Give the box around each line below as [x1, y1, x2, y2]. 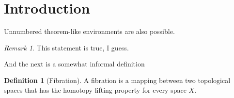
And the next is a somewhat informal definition [4, 59, 145, 69]
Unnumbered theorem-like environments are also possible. [4, 26, 175, 36]
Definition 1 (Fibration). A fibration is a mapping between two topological [4, 75, 231, 85]
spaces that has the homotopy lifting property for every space [4, 84, 187, 95]
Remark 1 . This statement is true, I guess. [4, 42, 129, 52]
